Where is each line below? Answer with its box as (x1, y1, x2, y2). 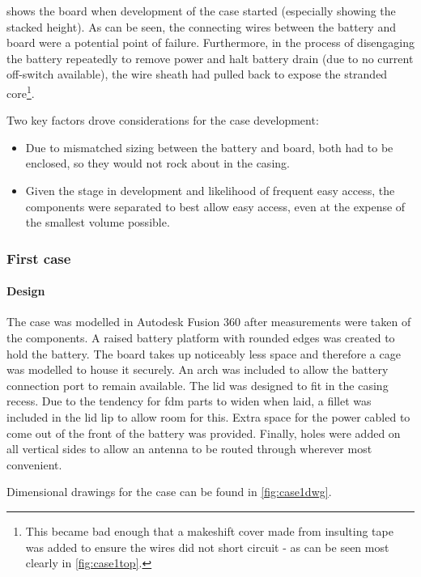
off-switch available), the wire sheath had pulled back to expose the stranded (6, 66, 388, 83)
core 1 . (6, 82, 35, 101)
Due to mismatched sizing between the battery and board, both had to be (25, 138, 393, 155)
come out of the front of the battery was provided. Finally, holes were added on (6, 424, 401, 441)
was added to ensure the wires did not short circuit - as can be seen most (25, 538, 389, 555)
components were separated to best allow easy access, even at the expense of (25, 197, 406, 214)
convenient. (6, 456, 62, 473)
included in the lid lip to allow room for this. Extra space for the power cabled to (6, 408, 410, 425)
